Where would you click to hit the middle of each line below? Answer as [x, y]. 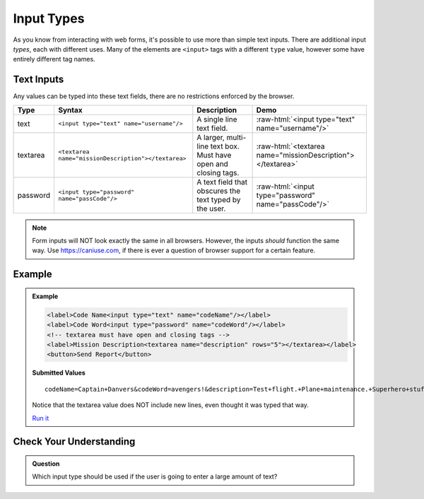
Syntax [70, 110]
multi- [236, 137]
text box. [225, 146]
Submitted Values [59, 373]
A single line [217, 119]
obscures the [218, 191]
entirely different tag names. [54, 59]
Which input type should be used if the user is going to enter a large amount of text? [155, 476]
